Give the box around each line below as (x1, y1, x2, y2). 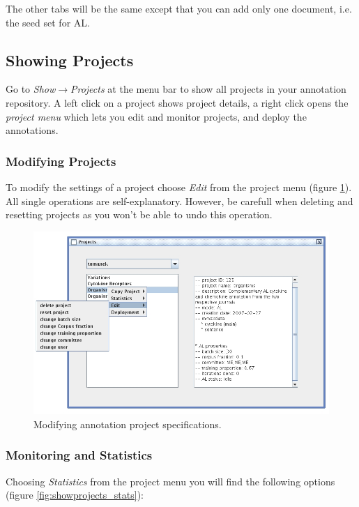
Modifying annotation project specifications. (33, 416, 222, 431)
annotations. (6, 123, 59, 137)
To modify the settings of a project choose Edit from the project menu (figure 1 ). (6, 179, 352, 194)
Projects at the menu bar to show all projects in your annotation (70, 82, 346, 96)
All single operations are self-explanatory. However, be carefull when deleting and (6, 193, 353, 208)
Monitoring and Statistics (6, 446, 153, 464)
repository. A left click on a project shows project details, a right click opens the (6, 95, 349, 109)
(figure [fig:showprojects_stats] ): (6, 487, 144, 502)
